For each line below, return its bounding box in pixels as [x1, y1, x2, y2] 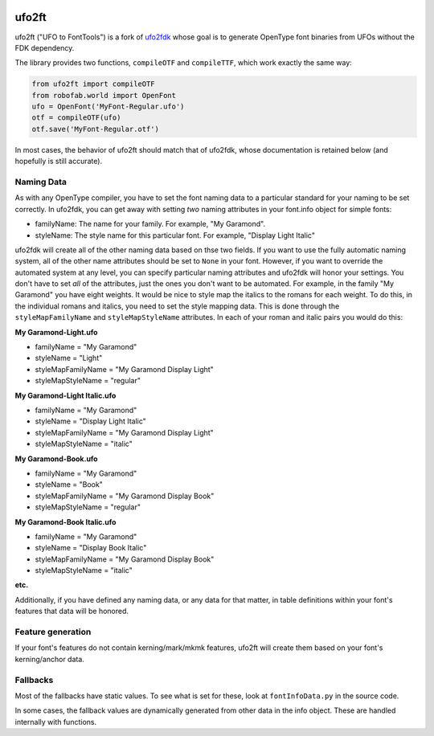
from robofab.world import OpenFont [31, 91, 177, 100]
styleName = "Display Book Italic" [35, 543, 147, 553]
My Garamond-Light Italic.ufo [14, 390, 117, 400]
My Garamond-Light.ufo [14, 327, 98, 337]
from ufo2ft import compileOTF [31, 80, 156, 88]
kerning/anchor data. [14, 654, 84, 664]
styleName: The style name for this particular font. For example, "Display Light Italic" [35, 230, 315, 240]
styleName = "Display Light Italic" [35, 416, 146, 426]
